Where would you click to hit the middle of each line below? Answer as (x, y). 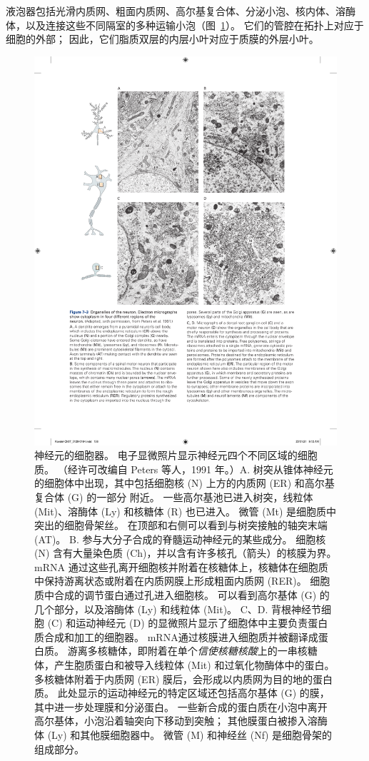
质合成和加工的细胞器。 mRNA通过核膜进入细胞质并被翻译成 (176, 636)
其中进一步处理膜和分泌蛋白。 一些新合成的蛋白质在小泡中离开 (181, 706)
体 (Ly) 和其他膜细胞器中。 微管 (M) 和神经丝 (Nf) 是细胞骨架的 (183, 735)
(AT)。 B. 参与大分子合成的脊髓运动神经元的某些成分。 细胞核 (180, 539)
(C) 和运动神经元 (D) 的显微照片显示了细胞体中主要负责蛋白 (188, 623)
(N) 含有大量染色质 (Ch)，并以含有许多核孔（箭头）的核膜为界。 (186, 553)
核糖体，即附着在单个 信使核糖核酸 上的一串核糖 (207, 651)
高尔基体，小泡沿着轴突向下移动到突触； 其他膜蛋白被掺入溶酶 (181, 721)
